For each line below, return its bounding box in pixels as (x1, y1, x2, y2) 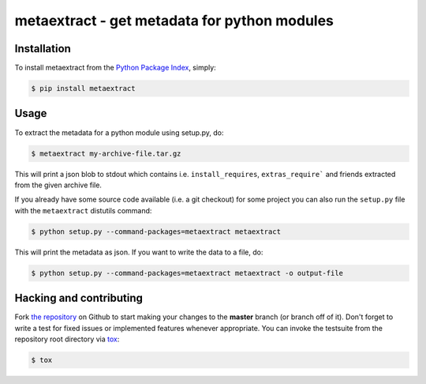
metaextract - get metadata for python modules (14, 12, 334, 29)
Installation (14, 42, 71, 55)
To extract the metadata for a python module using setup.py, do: (14, 127, 224, 137)
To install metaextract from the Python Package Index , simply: (14, 63, 216, 73)
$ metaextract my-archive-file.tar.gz (31, 149, 181, 158)
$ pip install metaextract (31, 84, 136, 93)
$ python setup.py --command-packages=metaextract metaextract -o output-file (31, 269, 343, 277)
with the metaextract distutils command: (14, 205, 152, 215)
